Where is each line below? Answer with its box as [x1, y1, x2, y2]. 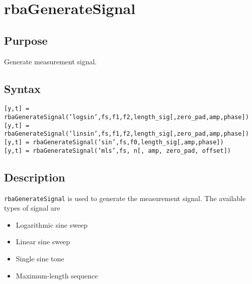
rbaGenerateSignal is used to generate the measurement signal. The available [4, 193, 246, 203]
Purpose [4, 32, 48, 48]
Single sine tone [16, 253, 64, 263]
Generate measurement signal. [4, 56, 97, 66]
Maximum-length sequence [16, 270, 98, 280]
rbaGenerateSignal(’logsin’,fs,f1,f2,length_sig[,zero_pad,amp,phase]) [4, 114, 249, 121]
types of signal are [4, 203, 60, 213]
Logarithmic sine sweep [16, 219, 88, 230]
